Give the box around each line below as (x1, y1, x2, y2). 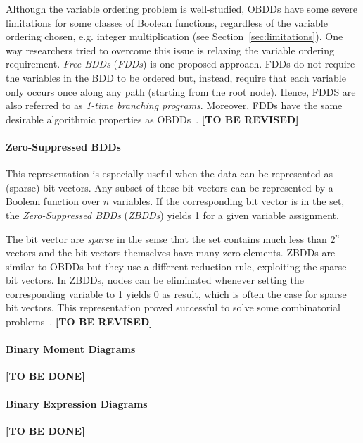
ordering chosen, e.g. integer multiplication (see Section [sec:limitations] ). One (6, 29, 343, 44)
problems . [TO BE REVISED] (6, 314, 153, 329)
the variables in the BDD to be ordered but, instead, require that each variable (6, 70, 346, 85)
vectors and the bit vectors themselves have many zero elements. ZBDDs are (6, 245, 336, 260)
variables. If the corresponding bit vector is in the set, (112, 194, 345, 208)
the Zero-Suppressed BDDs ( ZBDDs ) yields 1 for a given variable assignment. (6, 207, 339, 222)
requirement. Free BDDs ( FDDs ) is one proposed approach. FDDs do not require (6, 56, 355, 71)
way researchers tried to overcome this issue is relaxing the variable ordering (6, 42, 335, 57)
